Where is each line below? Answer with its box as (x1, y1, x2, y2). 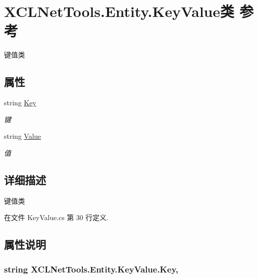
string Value (4, 131, 41, 141)
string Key (4, 97, 36, 108)
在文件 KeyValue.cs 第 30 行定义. (4, 212, 108, 223)
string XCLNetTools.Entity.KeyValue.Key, (4, 263, 178, 275)
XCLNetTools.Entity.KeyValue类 (4, 1, 234, 21)
